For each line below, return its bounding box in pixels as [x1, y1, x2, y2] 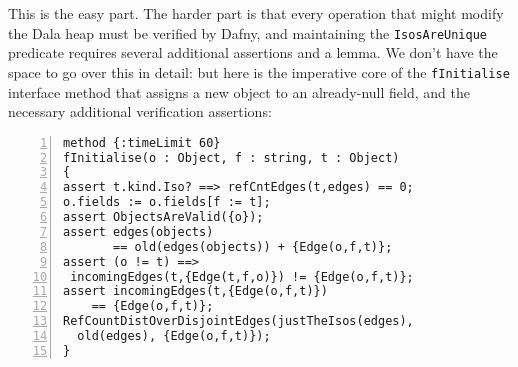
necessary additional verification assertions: [8, 101, 272, 122]
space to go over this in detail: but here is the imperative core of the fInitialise [8, 61, 510, 82]
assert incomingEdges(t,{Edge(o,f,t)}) [63, 284, 328, 299]
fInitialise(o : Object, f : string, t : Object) [63, 150, 400, 165]
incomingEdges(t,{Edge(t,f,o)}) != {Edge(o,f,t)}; [70, 269, 414, 284]
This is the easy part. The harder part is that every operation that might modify [8, 3, 504, 23]
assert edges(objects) [63, 224, 214, 239]
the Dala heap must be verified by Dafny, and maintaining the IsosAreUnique [8, 22, 488, 43]
